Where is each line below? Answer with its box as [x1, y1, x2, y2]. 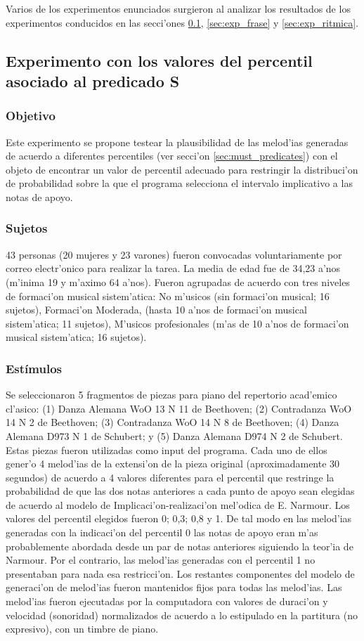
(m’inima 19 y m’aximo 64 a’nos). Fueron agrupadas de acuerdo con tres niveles [6, 274, 350, 289]
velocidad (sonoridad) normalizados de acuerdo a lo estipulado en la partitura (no [6, 607, 358, 622]
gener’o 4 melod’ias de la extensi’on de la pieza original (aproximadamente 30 [6, 456, 340, 471]
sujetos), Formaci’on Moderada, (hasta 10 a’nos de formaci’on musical [6, 302, 307, 317]
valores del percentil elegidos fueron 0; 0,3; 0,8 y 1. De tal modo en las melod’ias [6, 511, 352, 526]
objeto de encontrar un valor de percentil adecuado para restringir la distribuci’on [6, 162, 358, 176]
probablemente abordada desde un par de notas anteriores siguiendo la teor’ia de [6, 538, 353, 553]
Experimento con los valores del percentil [6, 49, 313, 71]
